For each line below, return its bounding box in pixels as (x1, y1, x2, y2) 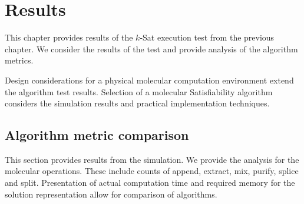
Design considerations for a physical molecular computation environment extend (5, 73, 294, 86)
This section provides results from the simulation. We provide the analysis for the (5, 153, 299, 165)
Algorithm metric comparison (5, 126, 189, 144)
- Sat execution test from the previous (140, 31, 275, 44)
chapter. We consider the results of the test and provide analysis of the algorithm (5, 42, 298, 55)
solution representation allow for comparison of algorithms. (5, 188, 217, 200)
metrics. (5, 54, 34, 66)
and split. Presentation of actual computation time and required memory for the (5, 176, 295, 189)
